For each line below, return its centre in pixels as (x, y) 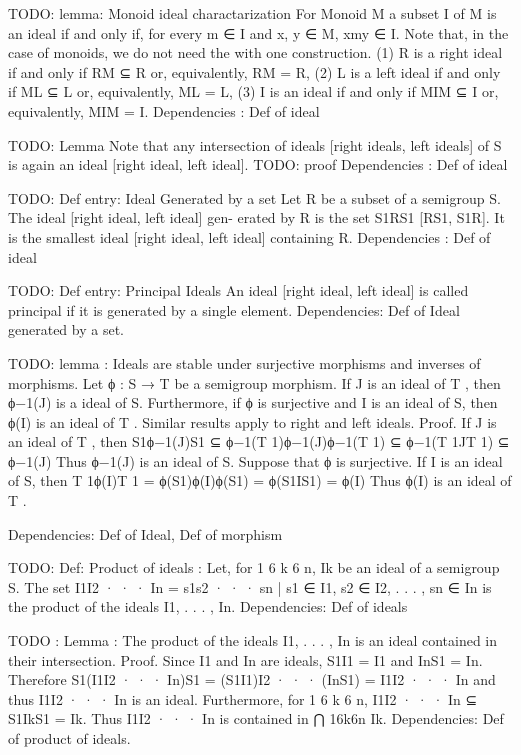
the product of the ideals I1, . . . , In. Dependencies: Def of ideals (208, 606)
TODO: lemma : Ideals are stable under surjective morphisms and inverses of (244, 362)
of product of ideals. (69, 738)
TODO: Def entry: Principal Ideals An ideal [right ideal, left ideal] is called (238, 290)
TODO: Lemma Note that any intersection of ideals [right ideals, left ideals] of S (255, 144)
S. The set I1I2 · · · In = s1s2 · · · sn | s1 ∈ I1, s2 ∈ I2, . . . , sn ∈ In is (250, 586)
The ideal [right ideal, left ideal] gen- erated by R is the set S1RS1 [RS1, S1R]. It (256, 217)
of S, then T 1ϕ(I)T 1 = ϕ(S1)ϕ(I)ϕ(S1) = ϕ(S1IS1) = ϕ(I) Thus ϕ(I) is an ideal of (260, 480)
